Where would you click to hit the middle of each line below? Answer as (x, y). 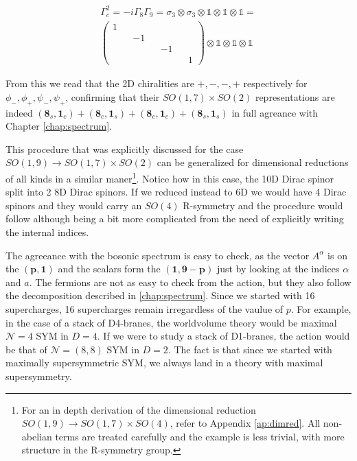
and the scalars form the (109, 269)
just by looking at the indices (278, 269)
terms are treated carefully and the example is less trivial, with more (200, 436)
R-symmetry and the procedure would (263, 205)
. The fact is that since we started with (250, 349)
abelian (37, 436)
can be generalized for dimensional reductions (253, 162)
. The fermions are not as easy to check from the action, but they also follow (190, 282)
